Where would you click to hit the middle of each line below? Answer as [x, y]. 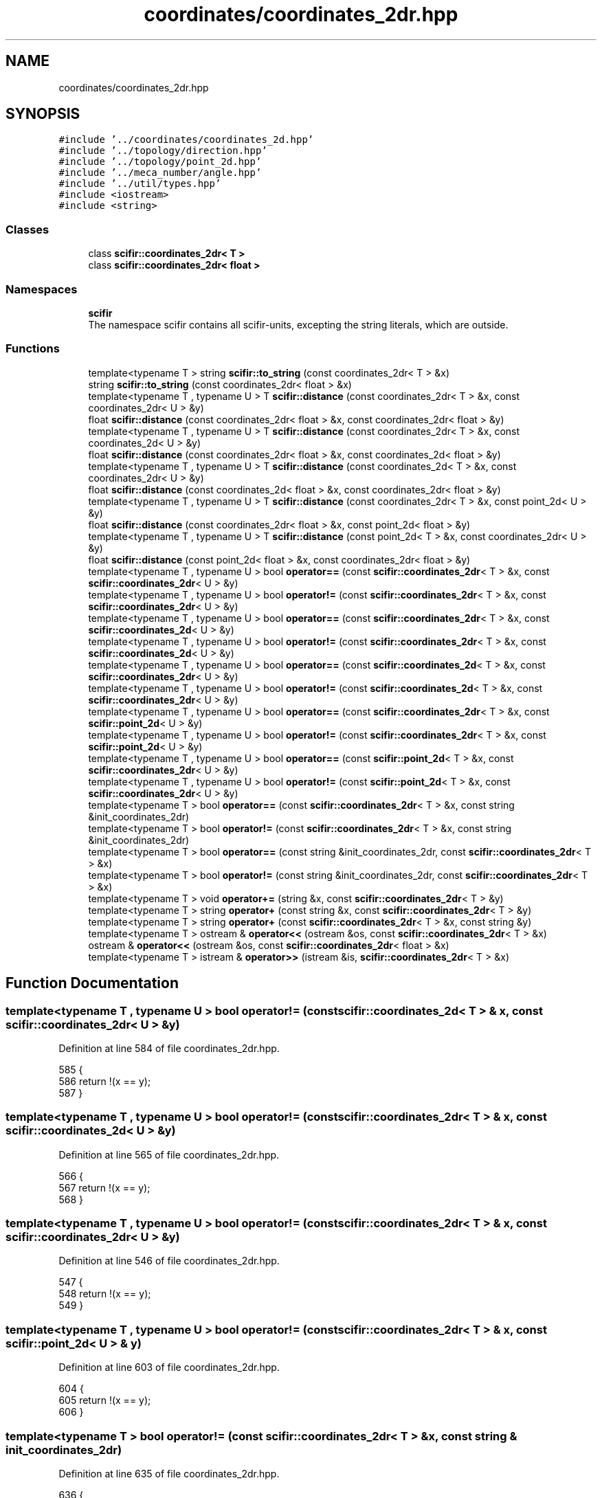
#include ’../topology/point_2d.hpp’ [160, 162]
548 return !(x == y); [105, 1294]
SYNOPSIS [43, 114]
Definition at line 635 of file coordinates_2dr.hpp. [169, 1473]
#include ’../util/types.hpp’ [140, 184]
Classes [27, 229]
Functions [33, 349]
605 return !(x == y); [105, 1400]
